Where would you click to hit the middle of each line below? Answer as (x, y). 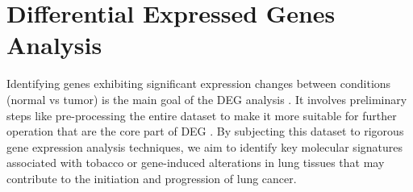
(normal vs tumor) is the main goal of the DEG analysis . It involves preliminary (207, 99)
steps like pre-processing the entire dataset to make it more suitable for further (202, 115)
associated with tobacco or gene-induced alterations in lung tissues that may (196, 163)
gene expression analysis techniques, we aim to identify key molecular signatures (205, 146)
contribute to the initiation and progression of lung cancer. (152, 178)
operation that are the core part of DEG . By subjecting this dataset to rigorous (205, 131)
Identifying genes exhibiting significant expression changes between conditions (199, 83)
